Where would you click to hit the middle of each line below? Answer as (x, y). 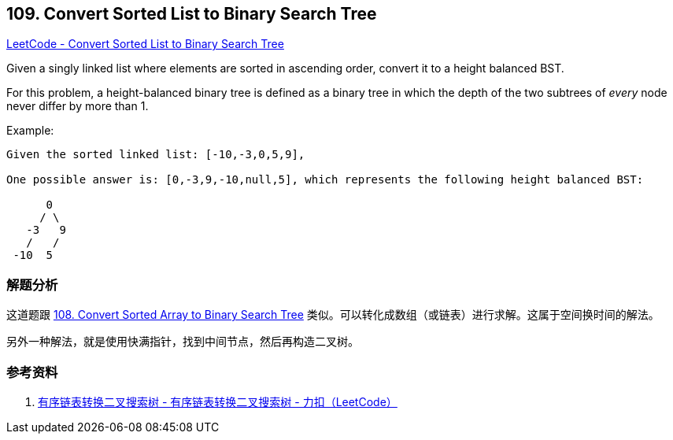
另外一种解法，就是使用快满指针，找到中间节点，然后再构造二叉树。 (183, 342)
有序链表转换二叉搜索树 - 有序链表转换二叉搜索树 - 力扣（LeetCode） (218, 401)
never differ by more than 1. (78, 106)
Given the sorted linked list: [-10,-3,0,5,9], (156, 155)
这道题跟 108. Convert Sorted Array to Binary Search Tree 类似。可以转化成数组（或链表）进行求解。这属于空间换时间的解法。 (333, 315)
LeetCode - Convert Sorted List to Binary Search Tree (145, 44)
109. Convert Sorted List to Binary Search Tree (192, 14)
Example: (30, 131)
